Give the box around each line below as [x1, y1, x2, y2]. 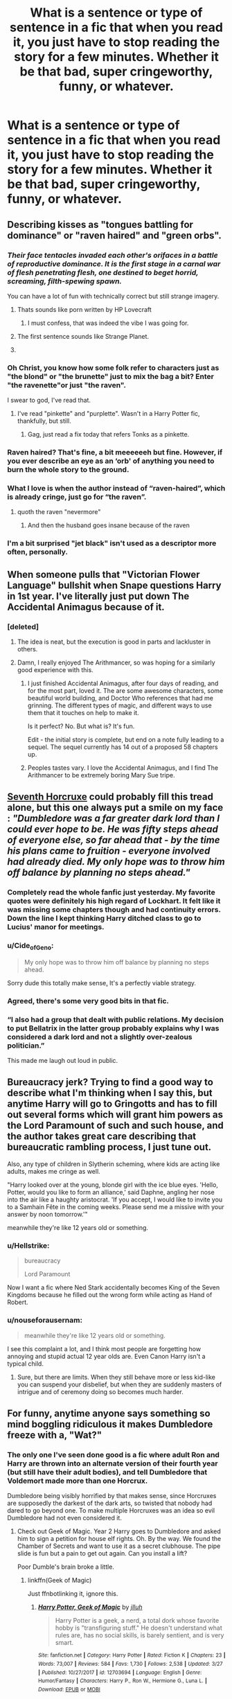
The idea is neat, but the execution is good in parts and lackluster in [17, 637, 211, 646]
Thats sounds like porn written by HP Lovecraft [17, 305, 152, 313]
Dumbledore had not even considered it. [7, 1514, 123, 1522]
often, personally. [7, 547, 68, 557]
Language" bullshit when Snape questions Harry [7, 579, 222, 591]
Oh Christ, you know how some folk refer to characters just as [7, 362, 220, 372]
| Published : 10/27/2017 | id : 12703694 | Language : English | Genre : [37, 1669, 202, 1676]
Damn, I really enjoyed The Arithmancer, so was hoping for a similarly [17, 658, 216, 667]
